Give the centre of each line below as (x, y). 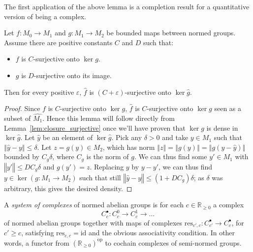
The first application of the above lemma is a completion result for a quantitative (127, 6)
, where (63, 156)
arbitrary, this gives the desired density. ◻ (68, 188)
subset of (17, 118)
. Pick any (127, 137)
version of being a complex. (45, 16)
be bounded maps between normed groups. (171, 33)
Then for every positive (39, 92)
